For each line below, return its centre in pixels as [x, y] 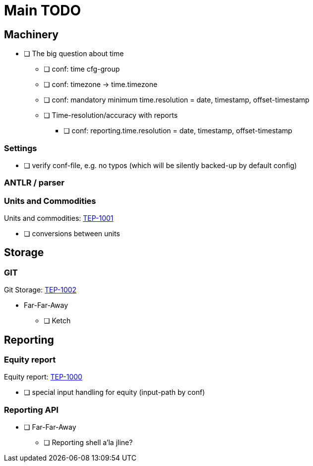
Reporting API [31, 410]
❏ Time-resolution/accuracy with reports [111, 115]
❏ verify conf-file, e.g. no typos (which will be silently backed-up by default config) [160, 165]
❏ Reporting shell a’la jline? [88, 443]
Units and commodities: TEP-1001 [59, 218]
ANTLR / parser [34, 183]
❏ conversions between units [72, 234]
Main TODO [43, 10]
